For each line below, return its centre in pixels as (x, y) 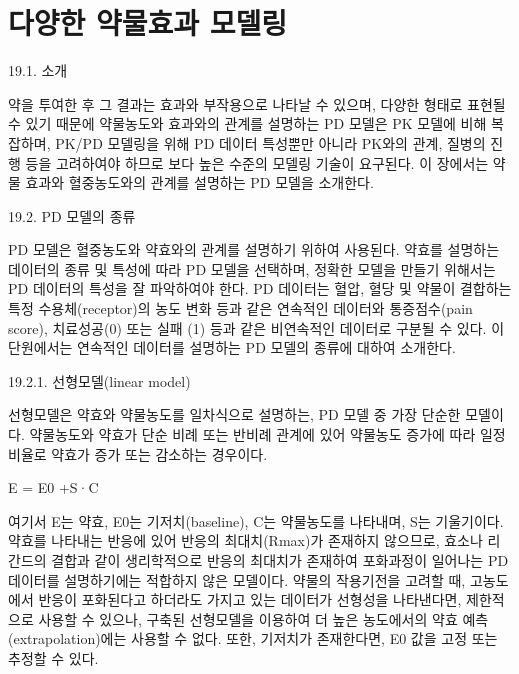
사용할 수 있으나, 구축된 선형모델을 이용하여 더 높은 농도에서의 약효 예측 (263, 618)
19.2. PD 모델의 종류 (72, 215)
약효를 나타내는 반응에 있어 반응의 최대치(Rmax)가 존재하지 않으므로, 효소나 (245, 540)
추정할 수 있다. (53, 657)
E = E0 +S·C (53, 487)
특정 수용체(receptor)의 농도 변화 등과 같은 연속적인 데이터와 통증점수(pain (240, 308)
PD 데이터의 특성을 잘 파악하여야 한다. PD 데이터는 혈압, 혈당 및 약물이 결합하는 (260, 288)
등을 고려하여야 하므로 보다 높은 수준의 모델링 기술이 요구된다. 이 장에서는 (257, 162)
